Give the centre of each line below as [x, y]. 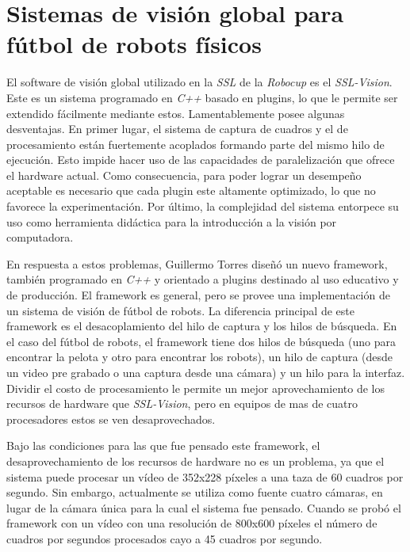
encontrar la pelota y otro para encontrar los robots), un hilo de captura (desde [200, 357]
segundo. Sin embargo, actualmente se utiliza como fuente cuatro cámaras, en [195, 492]
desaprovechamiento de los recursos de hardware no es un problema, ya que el [195, 461]
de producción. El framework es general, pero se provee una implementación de [198, 295]
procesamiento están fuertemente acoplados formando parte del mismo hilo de [195, 144]
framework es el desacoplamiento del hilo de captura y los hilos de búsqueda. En [202, 326]
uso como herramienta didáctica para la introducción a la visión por [172, 221]
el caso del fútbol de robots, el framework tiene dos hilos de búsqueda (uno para [201, 341]
